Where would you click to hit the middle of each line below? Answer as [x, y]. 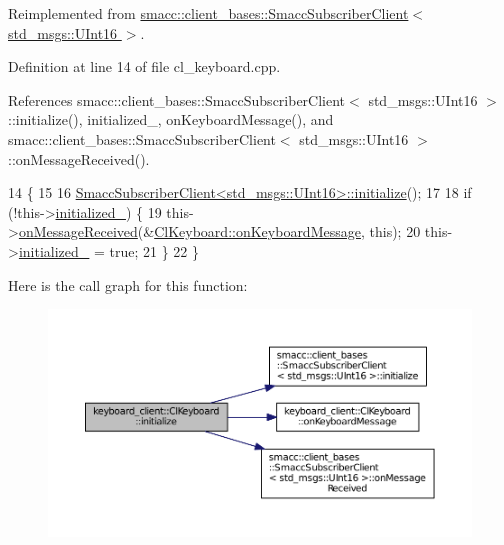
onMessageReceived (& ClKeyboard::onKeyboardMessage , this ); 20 [219, 231]
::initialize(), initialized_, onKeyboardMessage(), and [171, 119]
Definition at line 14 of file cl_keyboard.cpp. [144, 66]
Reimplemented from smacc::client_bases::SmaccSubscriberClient [208, 13]
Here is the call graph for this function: [128, 284]
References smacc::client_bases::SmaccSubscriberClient [177, 99]
